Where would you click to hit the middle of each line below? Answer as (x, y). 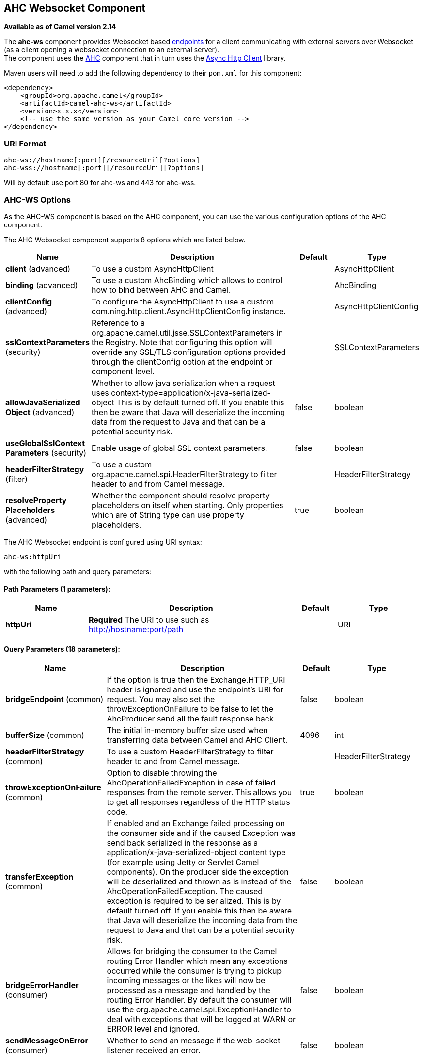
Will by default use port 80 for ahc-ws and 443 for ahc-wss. (100, 183)
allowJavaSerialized (43, 402)
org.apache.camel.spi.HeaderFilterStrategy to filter (184, 474)
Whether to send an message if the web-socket (194, 1041)
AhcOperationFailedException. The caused (185, 891)
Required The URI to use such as (149, 620)
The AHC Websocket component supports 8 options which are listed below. (125, 240)
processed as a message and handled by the (188, 990)
